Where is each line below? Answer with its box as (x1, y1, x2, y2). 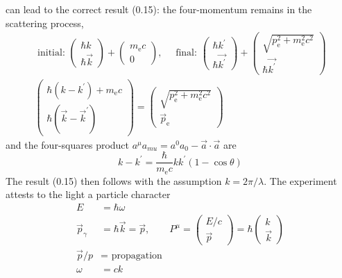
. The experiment (264, 173, 337, 188)
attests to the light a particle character (6, 187, 171, 202)
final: (176, 48, 197, 58)
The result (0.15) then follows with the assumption (6, 173, 222, 188)
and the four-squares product (6, 137, 130, 152)
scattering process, (6, 15, 84, 30)
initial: (37, 48, 65, 58)
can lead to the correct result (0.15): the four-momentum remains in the (6, 2, 312, 16)
